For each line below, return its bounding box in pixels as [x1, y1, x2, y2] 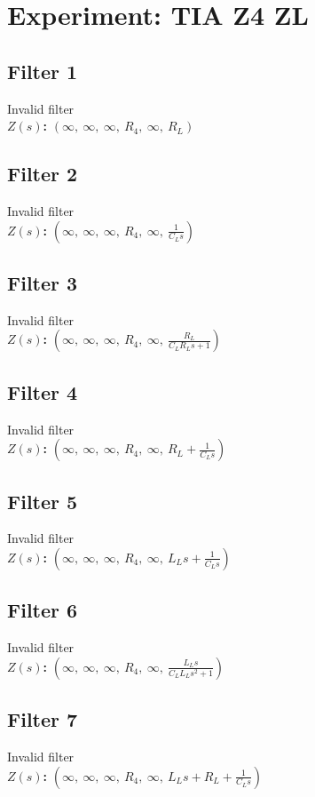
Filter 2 [7, 160, 78, 187]
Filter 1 [7, 57, 78, 84]
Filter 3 [7, 268, 78, 296]
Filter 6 [7, 596, 78, 624]
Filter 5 [7, 487, 78, 514]
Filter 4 [7, 378, 78, 405]
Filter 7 [7, 705, 78, 733]
